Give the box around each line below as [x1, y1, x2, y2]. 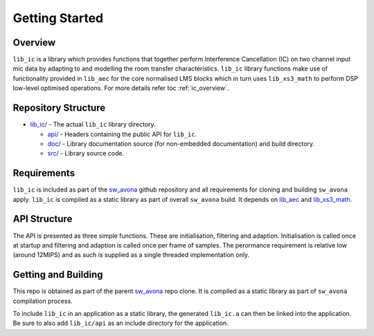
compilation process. [12, 297, 73, 305]
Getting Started [12, 10, 104, 26]
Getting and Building [12, 269, 103, 281]
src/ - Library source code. [47, 149, 125, 158]
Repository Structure [12, 102, 106, 114]
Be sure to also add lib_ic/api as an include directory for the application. [12, 319, 229, 328]
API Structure [12, 213, 73, 225]
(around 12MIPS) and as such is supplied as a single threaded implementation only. [12, 251, 250, 259]
